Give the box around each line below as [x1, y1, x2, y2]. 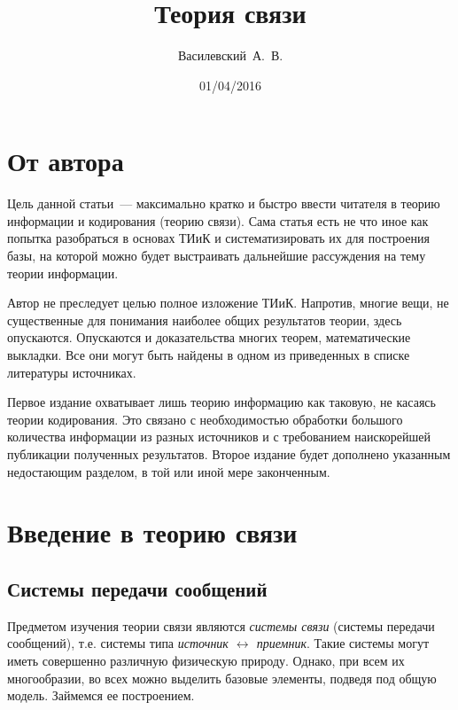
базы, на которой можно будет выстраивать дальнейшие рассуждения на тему [7, 246, 426, 265]
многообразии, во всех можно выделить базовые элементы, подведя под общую [7, 668, 437, 687]
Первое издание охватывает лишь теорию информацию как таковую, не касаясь [7, 393, 436, 411]
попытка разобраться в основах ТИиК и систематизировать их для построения [7, 229, 430, 247]
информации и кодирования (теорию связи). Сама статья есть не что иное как [7, 211, 429, 230]
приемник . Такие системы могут [256, 634, 429, 652]
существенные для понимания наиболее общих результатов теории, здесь [7, 310, 402, 329]
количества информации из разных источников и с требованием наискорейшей [7, 427, 431, 446]
